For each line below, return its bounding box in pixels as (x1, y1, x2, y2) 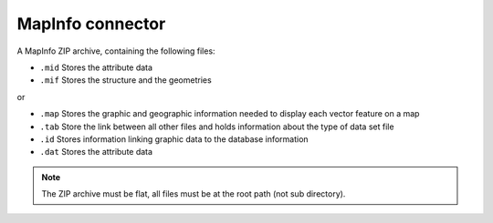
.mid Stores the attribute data (39, 62, 153, 73)
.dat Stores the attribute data (39, 147, 153, 157)
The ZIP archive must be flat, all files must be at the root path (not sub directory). (41, 188, 346, 199)
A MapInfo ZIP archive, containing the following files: (16, 46, 215, 56)
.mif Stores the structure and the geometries (39, 75, 212, 86)
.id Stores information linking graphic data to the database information (39, 133, 309, 145)
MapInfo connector (16, 14, 166, 34)
